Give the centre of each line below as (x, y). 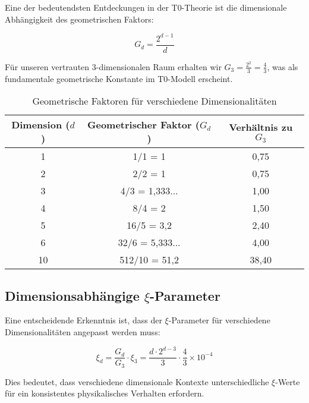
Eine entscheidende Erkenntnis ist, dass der (83, 320)
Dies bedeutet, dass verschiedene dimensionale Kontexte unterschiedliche (137, 381)
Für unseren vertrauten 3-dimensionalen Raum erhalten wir (113, 66)
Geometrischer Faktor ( (144, 125)
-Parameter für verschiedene (219, 320)
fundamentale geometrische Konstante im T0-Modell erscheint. (119, 78)
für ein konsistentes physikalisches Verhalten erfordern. (105, 393)
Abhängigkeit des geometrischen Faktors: (79, 19)
